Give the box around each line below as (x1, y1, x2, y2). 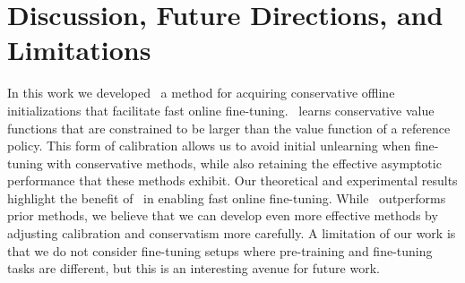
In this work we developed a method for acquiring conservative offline (7, 83, 395, 102)
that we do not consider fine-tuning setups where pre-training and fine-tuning (7, 241, 433, 260)
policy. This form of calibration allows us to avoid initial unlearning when (7, 136, 411, 155)
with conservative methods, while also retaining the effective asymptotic (47, 153, 442, 172)
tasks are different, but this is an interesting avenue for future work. (7, 259, 380, 278)
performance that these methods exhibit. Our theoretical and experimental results (7, 171, 458, 190)
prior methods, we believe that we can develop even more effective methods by (7, 206, 438, 225)
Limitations (7, 31, 151, 68)
